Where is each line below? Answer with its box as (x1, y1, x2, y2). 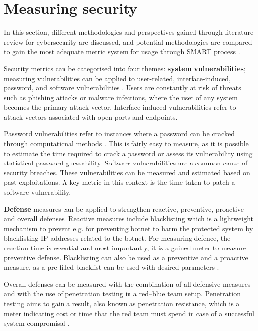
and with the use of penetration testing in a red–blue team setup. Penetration (4, 288, 241, 299)
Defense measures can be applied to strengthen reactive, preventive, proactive (4, 203, 244, 214)
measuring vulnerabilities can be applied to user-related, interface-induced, (4, 73, 231, 83)
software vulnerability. (4, 187, 71, 197)
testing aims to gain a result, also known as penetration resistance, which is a (4, 298, 240, 308)
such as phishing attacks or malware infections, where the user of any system (4, 92, 238, 102)
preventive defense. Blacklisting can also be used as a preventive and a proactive (4, 252, 248, 262)
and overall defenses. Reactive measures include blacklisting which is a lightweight (4, 213, 253, 224)
